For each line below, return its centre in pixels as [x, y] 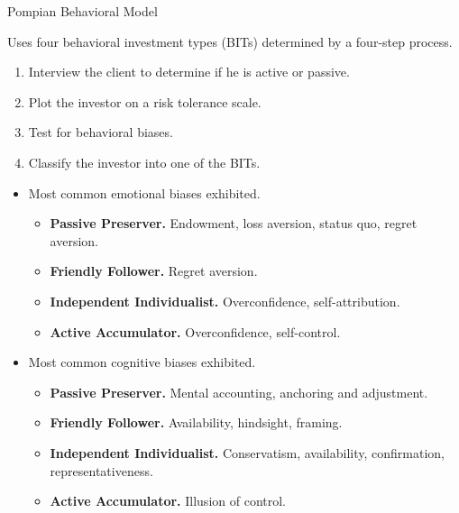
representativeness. [101, 470]
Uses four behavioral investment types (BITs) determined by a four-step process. [230, 41]
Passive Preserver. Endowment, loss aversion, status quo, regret [234, 223]
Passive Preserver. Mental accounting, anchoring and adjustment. [239, 392]
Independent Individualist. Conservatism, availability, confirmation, [247, 452]
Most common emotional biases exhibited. [144, 192]
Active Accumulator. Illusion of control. [168, 501]
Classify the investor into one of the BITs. [144, 162]
